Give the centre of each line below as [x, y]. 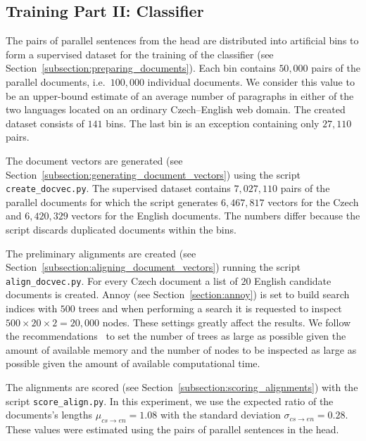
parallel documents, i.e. [56, 81]
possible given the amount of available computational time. [133, 363]
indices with [32, 308]
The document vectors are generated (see [94, 160]
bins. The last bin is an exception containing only [213, 123]
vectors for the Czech [313, 202]
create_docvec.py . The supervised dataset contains [118, 188]
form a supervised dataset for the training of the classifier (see [140, 54]
